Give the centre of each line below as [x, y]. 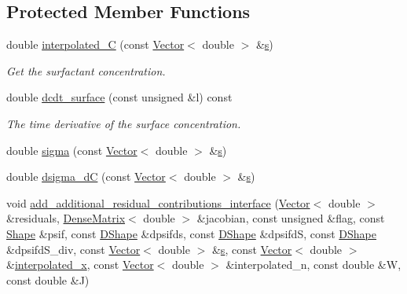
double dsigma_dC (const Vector [86, 176]
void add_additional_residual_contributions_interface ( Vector [158, 202]
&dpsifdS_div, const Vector [73, 249]
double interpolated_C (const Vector [95, 44]
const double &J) [48, 279]
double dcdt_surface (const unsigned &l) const [119, 97]
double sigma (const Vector [72, 150]
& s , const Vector [252, 249]
